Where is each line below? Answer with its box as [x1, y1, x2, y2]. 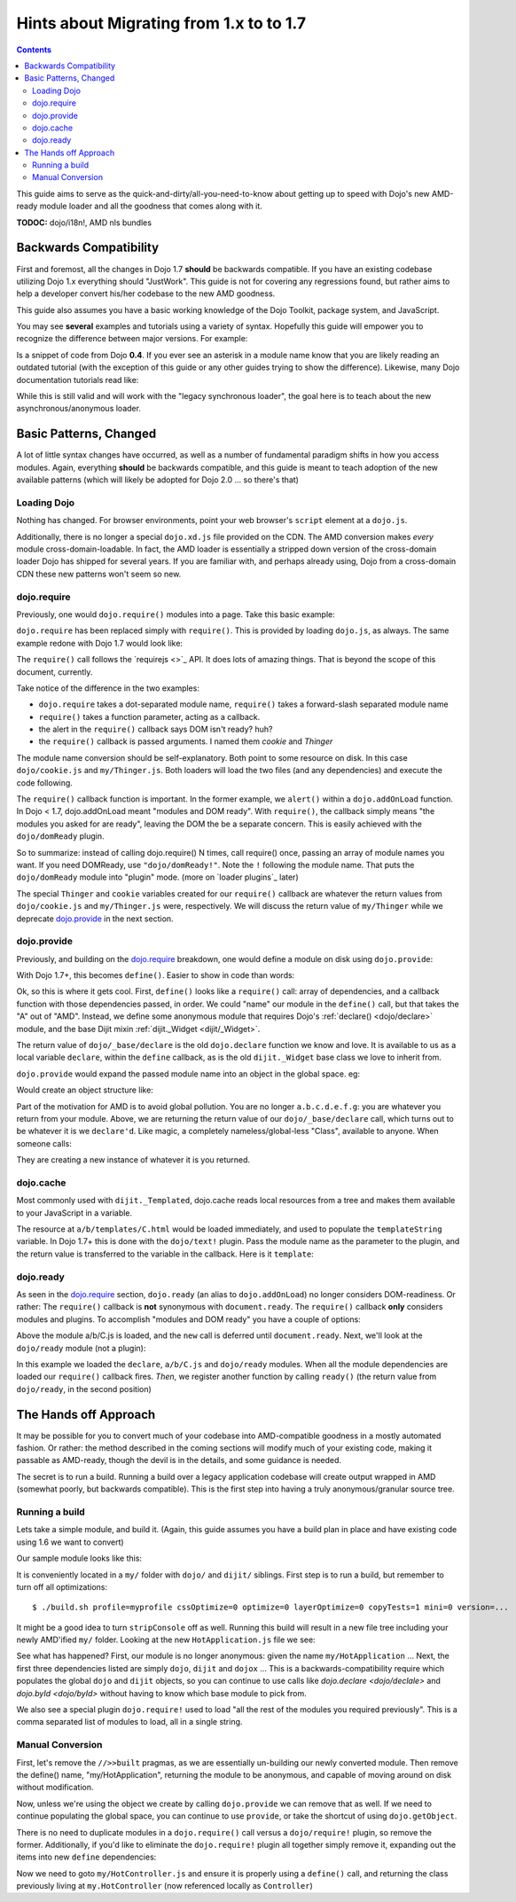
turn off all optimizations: [16, 1581, 108, 1592]
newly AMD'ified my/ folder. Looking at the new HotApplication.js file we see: [16, 1634, 316, 1645]
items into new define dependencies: [16, 1851, 157, 1862]
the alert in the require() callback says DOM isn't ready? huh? [38, 724, 273, 735]
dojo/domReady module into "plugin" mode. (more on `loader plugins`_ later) [16, 872, 299, 882]
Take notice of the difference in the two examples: [16, 683, 199, 693]
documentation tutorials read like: [16, 374, 139, 385]
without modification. [16, 1782, 94, 1793]
